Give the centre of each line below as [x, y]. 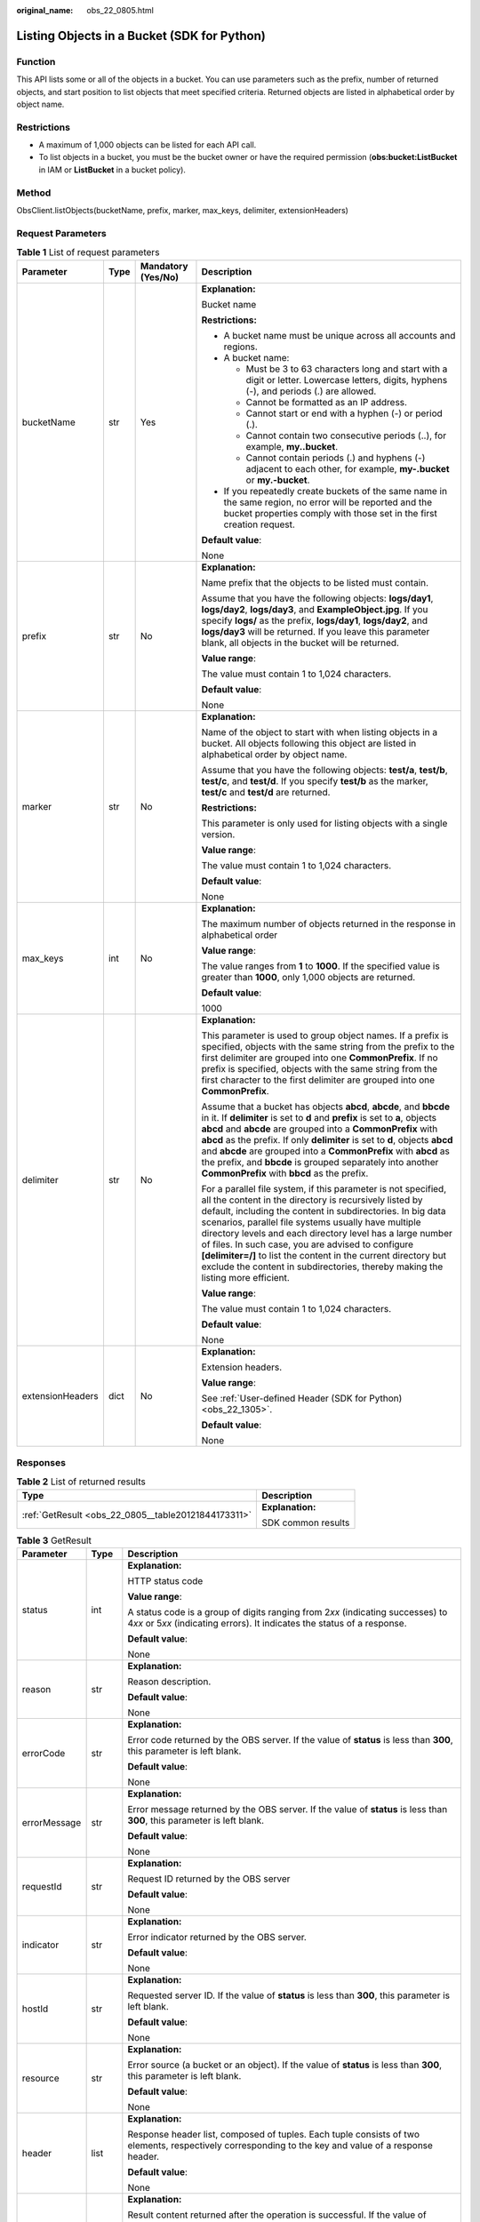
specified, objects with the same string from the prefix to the [328, 1046]
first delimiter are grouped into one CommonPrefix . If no [320, 1058]
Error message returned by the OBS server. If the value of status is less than [288, 1810]
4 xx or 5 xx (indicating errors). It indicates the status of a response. [267, 1624]
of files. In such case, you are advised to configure [307, 1244]
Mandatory [164, 266]
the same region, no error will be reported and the [328, 502]
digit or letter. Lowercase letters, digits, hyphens [347, 380]
